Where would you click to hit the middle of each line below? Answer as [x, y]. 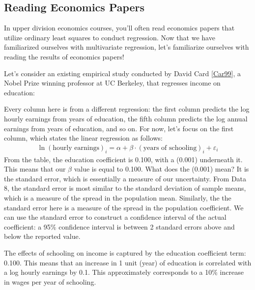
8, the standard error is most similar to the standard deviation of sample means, [125, 188]
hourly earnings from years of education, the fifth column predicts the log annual [126, 118]
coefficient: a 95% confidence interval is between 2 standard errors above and [119, 226]
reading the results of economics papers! [64, 56]
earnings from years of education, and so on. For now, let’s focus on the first [119, 128]
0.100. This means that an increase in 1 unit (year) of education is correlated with [128, 262]
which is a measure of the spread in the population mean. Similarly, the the [118, 197]
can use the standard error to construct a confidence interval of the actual [115, 217]
